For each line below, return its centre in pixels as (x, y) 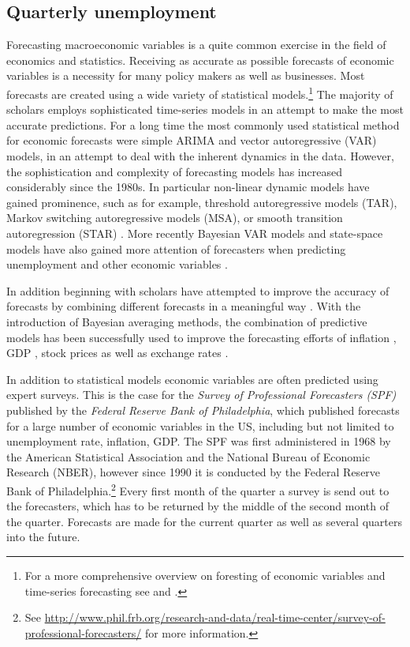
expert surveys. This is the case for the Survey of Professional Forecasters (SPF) (201, 395)
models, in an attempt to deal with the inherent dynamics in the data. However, (200, 156)
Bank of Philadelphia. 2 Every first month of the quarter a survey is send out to (198, 489)
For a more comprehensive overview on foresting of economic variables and (205, 575)
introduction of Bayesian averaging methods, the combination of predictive (187, 321)
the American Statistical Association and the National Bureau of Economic (188, 456)
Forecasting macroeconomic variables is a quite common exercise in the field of (196, 45)
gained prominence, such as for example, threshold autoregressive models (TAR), (202, 202)
